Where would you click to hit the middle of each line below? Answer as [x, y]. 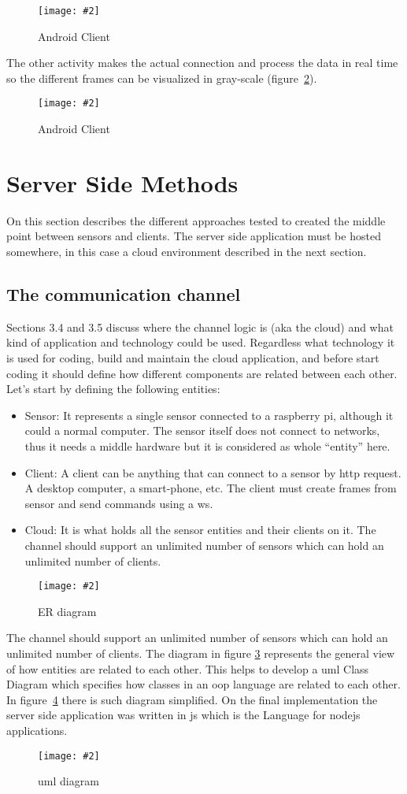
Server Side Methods [122, 182]
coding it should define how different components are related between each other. [202, 373]
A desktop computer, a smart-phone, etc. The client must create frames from [211, 488]
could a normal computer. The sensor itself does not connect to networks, [202, 430]
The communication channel [124, 293]
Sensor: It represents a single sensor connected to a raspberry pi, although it [209, 415]
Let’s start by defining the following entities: [113, 389]
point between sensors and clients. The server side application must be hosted [194, 236]
